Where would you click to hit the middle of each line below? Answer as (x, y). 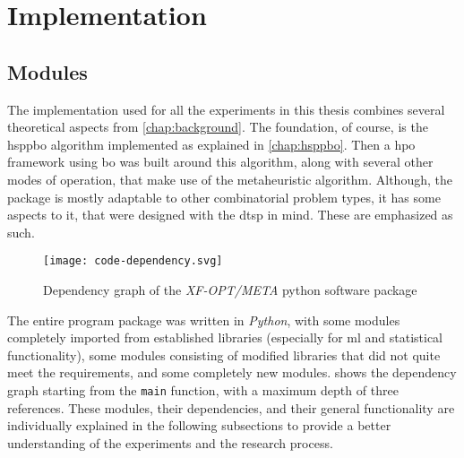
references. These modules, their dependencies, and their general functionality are (231, 407)
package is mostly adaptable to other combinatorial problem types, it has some (224, 197)
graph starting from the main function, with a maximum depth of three (203, 389)
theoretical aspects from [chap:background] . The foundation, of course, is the (218, 127)
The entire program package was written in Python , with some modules (204, 320)
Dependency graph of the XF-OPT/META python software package (230, 289)
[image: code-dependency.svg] (133, 261)
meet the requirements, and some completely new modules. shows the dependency (232, 372)
